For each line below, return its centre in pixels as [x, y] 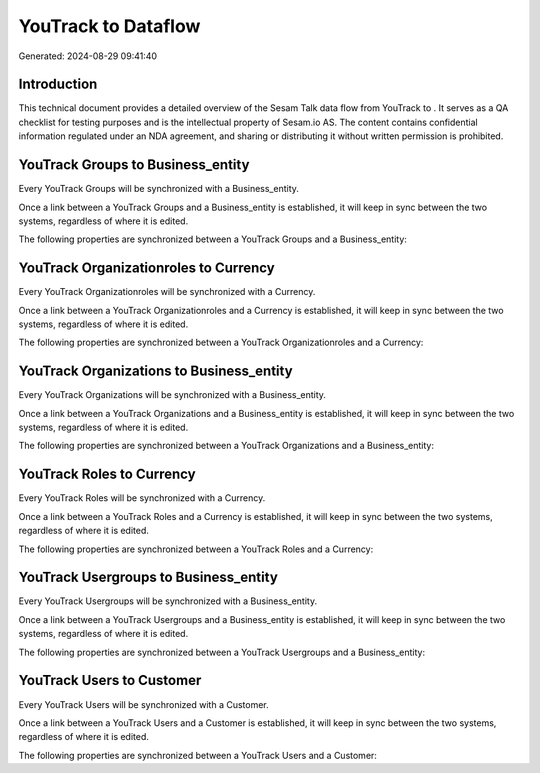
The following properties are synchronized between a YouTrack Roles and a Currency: [196, 549]
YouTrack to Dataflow [109, 26]
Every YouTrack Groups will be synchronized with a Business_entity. [159, 189]
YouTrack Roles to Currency [107, 474]
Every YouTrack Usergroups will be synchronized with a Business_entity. [168, 601]
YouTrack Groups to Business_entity [134, 165]
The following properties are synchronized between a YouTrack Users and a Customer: [197, 755]
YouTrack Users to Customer [110, 680]
